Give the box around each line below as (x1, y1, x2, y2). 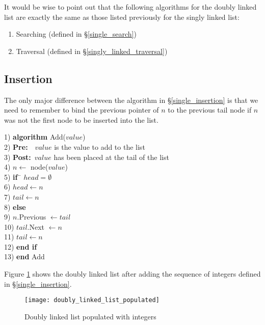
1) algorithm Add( (4, 131, 66, 142)
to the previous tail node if (168, 104, 252, 115)
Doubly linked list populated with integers (24, 311, 156, 321)
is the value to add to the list (54, 141, 145, 152)
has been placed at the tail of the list (54, 151, 169, 162)
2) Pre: (4, 141, 28, 152)
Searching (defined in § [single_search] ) (16, 29, 137, 39)
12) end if (4, 241, 37, 252)
